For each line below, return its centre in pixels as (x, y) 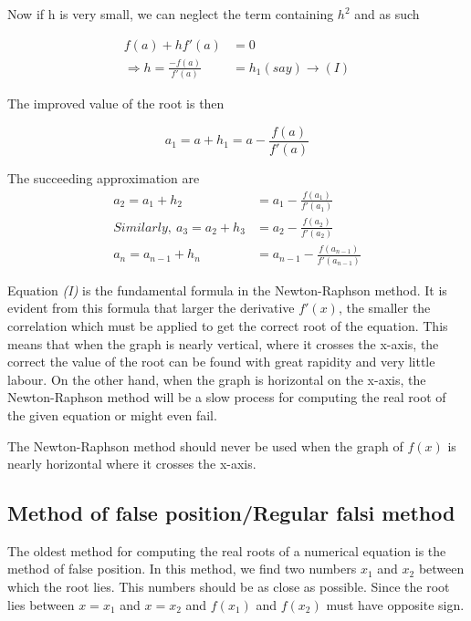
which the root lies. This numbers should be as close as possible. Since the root (229, 587)
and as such (387, 14)
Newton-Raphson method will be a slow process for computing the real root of (227, 397)
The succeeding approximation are (104, 178)
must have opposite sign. (395, 604)
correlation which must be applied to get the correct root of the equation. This (228, 325)
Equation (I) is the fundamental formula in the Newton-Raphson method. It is (227, 290)
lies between (41, 604)
